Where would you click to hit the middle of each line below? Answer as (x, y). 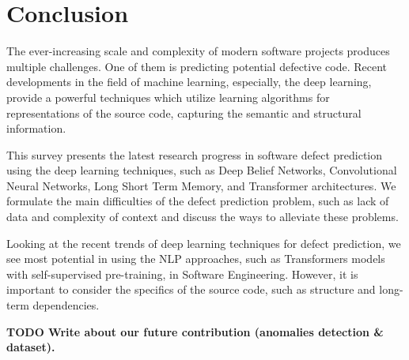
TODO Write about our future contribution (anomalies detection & (195, 331)
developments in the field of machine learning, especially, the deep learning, (189, 82)
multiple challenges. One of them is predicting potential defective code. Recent (197, 66)
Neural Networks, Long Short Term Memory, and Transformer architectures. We (201, 185)
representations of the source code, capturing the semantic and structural (184, 112)
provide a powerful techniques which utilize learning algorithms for (168, 97)
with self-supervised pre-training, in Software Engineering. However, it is (182, 274)
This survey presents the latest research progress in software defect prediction (195, 154)
